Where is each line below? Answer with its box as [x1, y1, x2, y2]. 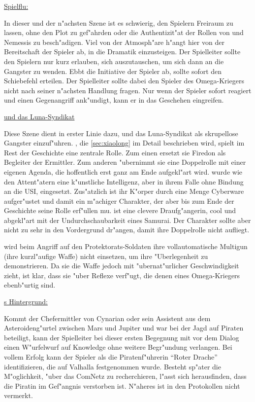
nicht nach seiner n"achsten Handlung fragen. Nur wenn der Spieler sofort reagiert [4, 85, 252, 95]
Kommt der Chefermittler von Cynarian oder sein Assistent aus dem [4, 313, 211, 323]
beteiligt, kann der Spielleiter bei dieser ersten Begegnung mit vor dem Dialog [4, 332, 239, 342]
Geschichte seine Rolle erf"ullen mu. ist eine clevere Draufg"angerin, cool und [4, 205, 236, 216]
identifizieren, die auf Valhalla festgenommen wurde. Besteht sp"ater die [4, 361, 221, 371]
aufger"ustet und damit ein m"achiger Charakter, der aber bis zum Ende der [4, 195, 234, 206]
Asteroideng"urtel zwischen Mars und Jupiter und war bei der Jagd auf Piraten [4, 323, 244, 333]
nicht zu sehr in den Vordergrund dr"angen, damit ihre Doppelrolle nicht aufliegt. [4, 224, 250, 235]
